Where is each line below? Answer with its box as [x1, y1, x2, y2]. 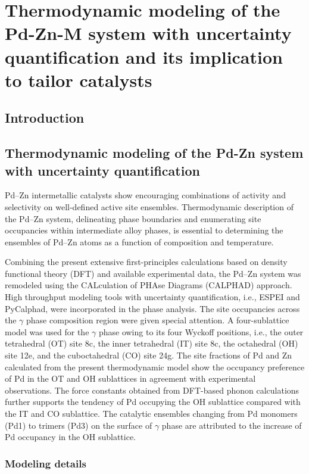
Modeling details [5, 456, 86, 470]
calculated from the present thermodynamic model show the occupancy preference [5, 360, 305, 373]
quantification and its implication [5, 44, 283, 68]
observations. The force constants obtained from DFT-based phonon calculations [5, 383, 299, 396]
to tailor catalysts [5, 67, 152, 92]
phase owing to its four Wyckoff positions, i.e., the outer [98, 325, 304, 338]
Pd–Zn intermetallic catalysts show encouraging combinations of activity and [5, 189, 286, 201]
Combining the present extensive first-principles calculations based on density [5, 255, 288, 268]
